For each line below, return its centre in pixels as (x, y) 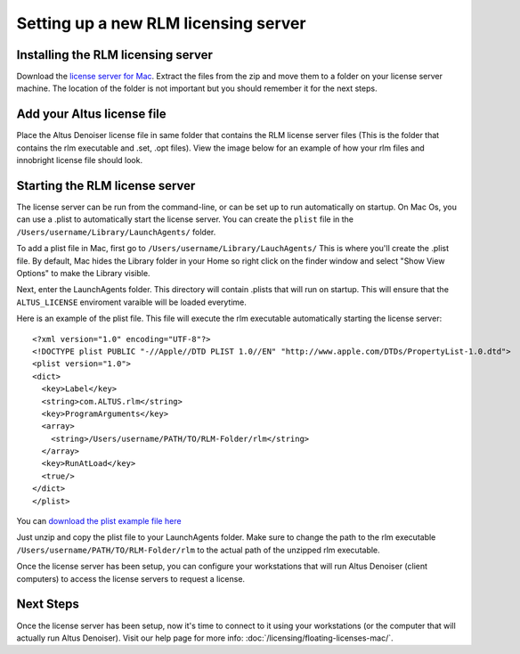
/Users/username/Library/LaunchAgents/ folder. (116, 232)
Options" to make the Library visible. (83, 273)
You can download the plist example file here (99, 521)
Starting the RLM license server (106, 186)
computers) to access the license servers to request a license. (130, 578)
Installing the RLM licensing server (115, 55)
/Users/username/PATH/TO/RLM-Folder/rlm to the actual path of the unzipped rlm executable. (198, 550)
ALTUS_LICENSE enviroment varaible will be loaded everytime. (131, 302)
